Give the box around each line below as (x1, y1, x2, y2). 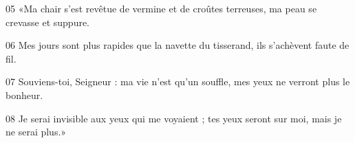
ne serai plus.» (6, 124, 67, 139)
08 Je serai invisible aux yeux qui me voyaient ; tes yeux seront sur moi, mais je (6, 111, 342, 125)
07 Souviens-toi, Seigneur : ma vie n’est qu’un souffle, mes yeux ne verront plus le (6, 74, 350, 89)
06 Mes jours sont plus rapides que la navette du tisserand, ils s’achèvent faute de (6, 38, 349, 52)
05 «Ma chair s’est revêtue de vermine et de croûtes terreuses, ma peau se (6, 1, 317, 15)
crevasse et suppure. (6, 14, 90, 29)
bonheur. (6, 87, 43, 102)
